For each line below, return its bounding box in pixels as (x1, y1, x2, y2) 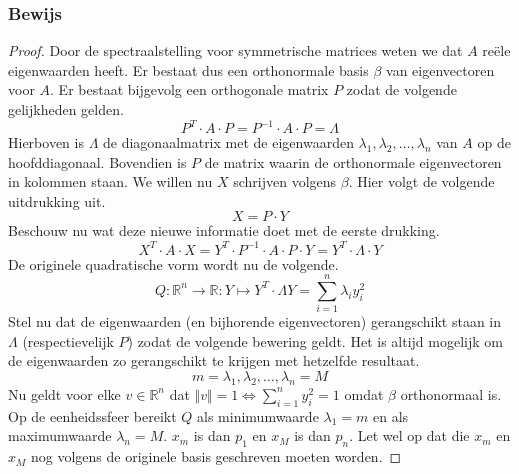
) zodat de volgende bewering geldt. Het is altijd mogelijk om (127, 330, 503, 351)
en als (372, 405, 409, 426)
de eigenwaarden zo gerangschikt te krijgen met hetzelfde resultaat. (8, 350, 420, 371)
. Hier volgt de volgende (348, 171, 495, 192)
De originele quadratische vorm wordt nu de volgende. (8, 253, 339, 274)
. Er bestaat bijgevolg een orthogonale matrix (50, 79, 329, 100)
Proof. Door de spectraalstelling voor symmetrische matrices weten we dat (8, 40, 463, 61)
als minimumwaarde (197, 405, 319, 426)
